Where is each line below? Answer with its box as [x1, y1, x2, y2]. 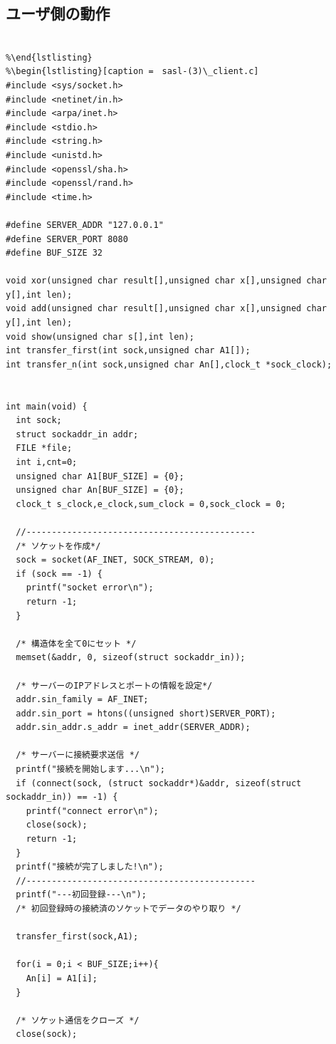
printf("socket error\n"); [26, 583, 154, 593]
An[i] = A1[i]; [26, 973, 98, 983]
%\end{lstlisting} [6, 52, 93, 63]
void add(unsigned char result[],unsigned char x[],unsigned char [6, 303, 327, 314]
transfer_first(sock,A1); [16, 931, 139, 942]
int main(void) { [6, 401, 88, 412]
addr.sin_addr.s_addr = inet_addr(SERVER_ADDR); [16, 722, 251, 733]
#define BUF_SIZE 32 [6, 248, 103, 259]
